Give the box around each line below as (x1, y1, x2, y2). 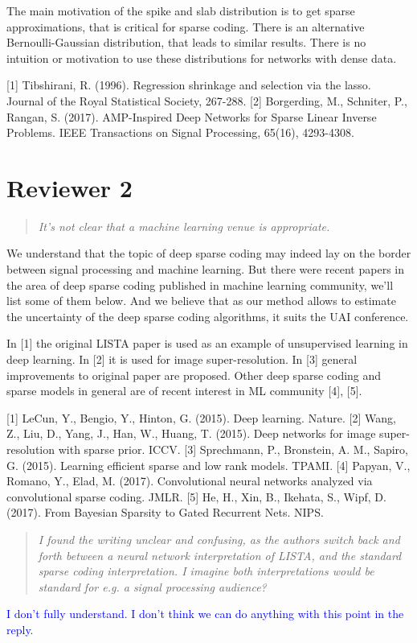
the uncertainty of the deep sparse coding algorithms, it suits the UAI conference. (6, 307, 409, 324)
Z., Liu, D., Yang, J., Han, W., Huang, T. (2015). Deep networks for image (6, 425, 376, 442)
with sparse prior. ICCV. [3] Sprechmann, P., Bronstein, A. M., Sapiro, (58, 441, 408, 457)
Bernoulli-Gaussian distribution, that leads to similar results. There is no (6, 34, 366, 51)
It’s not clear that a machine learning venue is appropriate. (38, 217, 330, 234)
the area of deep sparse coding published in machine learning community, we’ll (6, 276, 394, 293)
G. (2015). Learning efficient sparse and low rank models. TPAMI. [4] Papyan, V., (6, 456, 411, 473)
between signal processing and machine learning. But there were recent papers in (6, 261, 404, 278)
